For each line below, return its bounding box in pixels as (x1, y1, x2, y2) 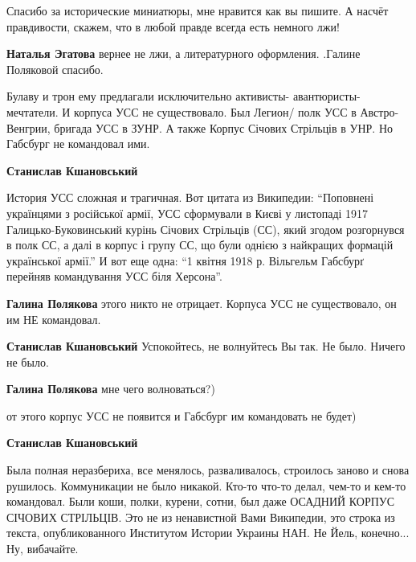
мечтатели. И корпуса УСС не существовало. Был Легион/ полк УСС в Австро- (6, 103, 399, 120)
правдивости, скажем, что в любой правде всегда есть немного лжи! (6, 18, 340, 35)
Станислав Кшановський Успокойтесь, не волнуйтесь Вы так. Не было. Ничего (6, 338, 406, 355)
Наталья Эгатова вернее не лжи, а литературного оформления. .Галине (6, 45, 361, 62)
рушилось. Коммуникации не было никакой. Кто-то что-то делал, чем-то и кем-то (6, 477, 406, 494)
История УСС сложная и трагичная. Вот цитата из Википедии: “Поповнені (6, 189, 374, 206)
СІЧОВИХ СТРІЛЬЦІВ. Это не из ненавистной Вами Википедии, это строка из (6, 508, 395, 525)
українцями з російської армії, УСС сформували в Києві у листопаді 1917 (6, 204, 369, 221)
